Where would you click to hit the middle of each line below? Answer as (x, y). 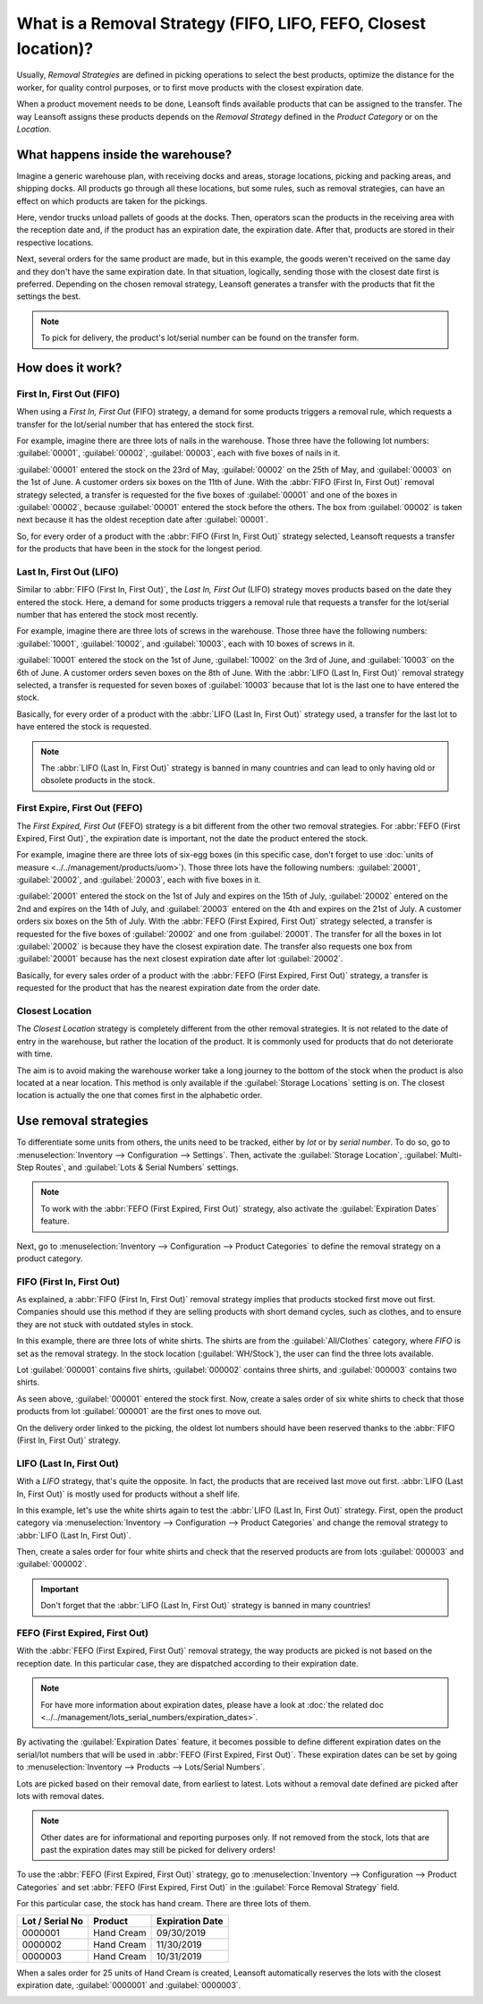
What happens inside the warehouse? (124, 154)
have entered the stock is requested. (84, 727)
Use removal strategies (83, 1121)
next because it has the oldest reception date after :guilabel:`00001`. (142, 520)
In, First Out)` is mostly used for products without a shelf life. (128, 1494)
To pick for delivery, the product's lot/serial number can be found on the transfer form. (200, 338)
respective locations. (55, 243)
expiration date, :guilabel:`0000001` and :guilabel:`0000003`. (129, 1985)
